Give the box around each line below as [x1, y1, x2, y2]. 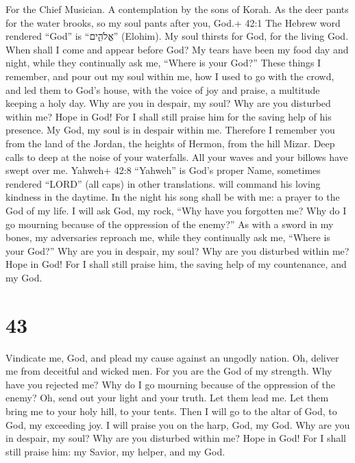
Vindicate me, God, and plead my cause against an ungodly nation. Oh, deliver [5, 350, 339, 364]
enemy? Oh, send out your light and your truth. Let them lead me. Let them [5, 390, 329, 405]
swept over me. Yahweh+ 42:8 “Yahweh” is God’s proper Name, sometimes [5, 163, 321, 177]
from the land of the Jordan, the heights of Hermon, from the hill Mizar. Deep [5, 136, 335, 150]
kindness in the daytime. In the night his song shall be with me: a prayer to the [5, 190, 340, 204]
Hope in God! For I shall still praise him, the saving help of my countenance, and [5, 257, 347, 271]
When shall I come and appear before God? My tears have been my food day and [5, 42, 349, 56]
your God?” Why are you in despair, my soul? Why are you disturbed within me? [5, 243, 350, 258]
